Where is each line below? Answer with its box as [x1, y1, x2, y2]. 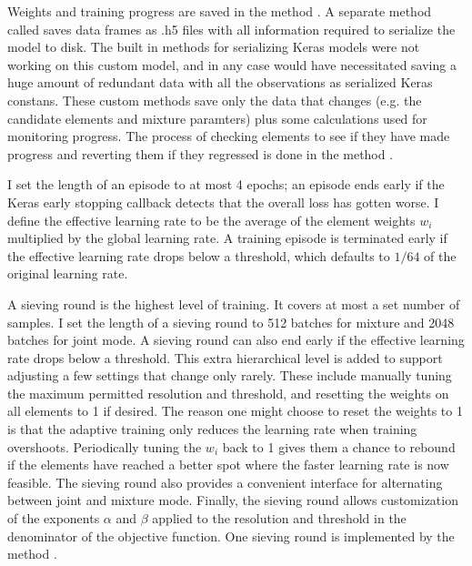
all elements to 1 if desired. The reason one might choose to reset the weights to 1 [7, 401, 463, 420]
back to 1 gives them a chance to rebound [222, 437, 456, 456]
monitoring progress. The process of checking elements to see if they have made [7, 126, 450, 146]
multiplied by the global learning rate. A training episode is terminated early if [7, 228, 447, 248]
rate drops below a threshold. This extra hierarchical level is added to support [7, 348, 443, 367]
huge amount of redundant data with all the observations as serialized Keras [7, 73, 433, 92]
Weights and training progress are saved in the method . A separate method [7, 2, 432, 20]
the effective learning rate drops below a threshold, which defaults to [7, 246, 390, 265]
